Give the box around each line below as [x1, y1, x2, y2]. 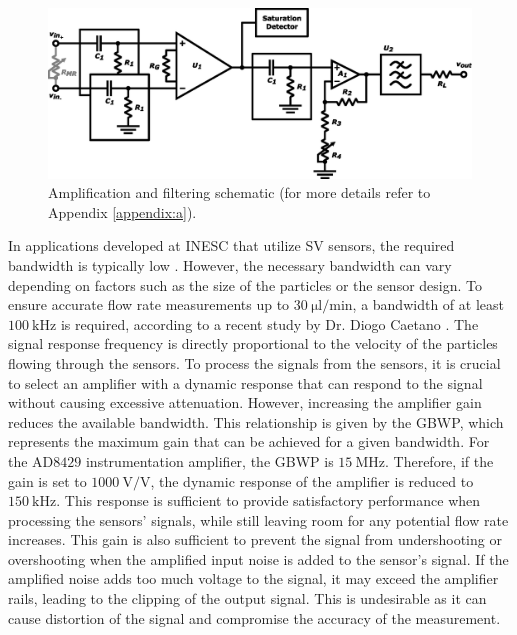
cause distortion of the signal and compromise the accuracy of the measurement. [8, 607, 501, 628]
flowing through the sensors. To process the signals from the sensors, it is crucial [8, 352, 501, 373]
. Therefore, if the [384, 450, 494, 471]
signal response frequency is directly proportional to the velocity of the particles [8, 333, 498, 354]
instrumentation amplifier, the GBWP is [85, 450, 334, 471]
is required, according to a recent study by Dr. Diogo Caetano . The [60, 313, 479, 334]
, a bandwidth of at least [352, 294, 504, 315]
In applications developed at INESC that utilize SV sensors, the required [8, 235, 455, 256]
